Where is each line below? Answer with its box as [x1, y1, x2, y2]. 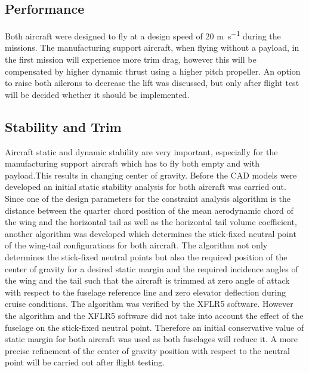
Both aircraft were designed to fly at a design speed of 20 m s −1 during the [5, 28, 281, 42]
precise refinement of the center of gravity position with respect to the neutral [5, 344, 291, 356]
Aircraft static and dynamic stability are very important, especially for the [5, 145, 278, 158]
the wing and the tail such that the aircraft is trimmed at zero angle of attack [5, 274, 290, 287]
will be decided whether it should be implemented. [5, 88, 190, 100]
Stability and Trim [5, 117, 122, 136]
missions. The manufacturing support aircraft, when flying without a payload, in [5, 41, 299, 54]
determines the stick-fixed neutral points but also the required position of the [5, 250, 288, 263]
